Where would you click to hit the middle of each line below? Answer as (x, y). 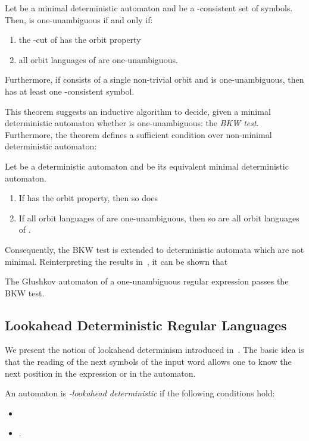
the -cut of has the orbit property (80, 40)
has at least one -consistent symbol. (70, 91)
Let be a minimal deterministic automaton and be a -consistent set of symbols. (149, 8)
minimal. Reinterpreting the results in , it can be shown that (116, 261)
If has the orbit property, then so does (88, 198)
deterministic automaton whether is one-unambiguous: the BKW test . (132, 123)
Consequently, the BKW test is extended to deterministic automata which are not (154, 249)
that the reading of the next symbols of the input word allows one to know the (148, 362)
